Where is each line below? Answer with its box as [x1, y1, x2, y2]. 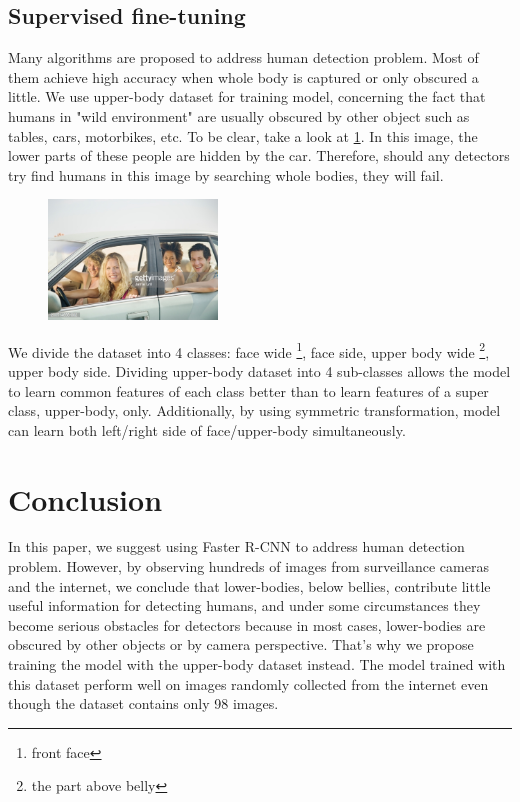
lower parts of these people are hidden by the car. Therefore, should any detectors [8, 145, 510, 166]
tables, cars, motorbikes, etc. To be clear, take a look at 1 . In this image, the [8, 125, 478, 146]
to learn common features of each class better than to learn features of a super [8, 380, 489, 401]
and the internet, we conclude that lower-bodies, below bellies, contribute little [8, 575, 491, 596]
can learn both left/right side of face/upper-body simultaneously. [8, 419, 406, 440]
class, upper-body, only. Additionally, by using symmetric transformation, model [8, 400, 501, 421]
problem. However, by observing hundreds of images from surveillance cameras [8, 556, 489, 577]
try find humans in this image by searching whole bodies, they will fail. [8, 164, 444, 185]
